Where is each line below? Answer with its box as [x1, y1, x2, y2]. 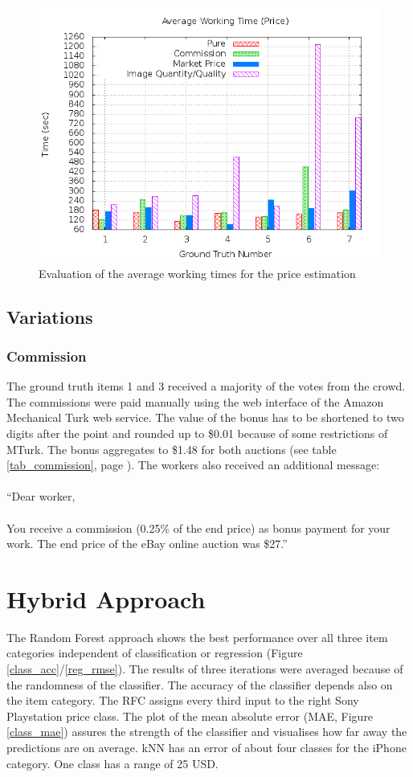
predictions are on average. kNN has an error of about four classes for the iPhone [6, 739, 407, 755]
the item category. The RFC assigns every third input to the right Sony [6, 692, 359, 709]
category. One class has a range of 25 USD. [6, 755, 219, 771]
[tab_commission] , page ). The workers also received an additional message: [6, 456, 380, 473]
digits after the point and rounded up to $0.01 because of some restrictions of [6, 424, 388, 441]
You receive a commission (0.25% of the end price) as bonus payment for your [6, 519, 391, 536]
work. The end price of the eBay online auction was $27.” [6, 535, 288, 552]
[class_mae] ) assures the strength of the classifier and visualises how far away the [6, 723, 407, 740]
